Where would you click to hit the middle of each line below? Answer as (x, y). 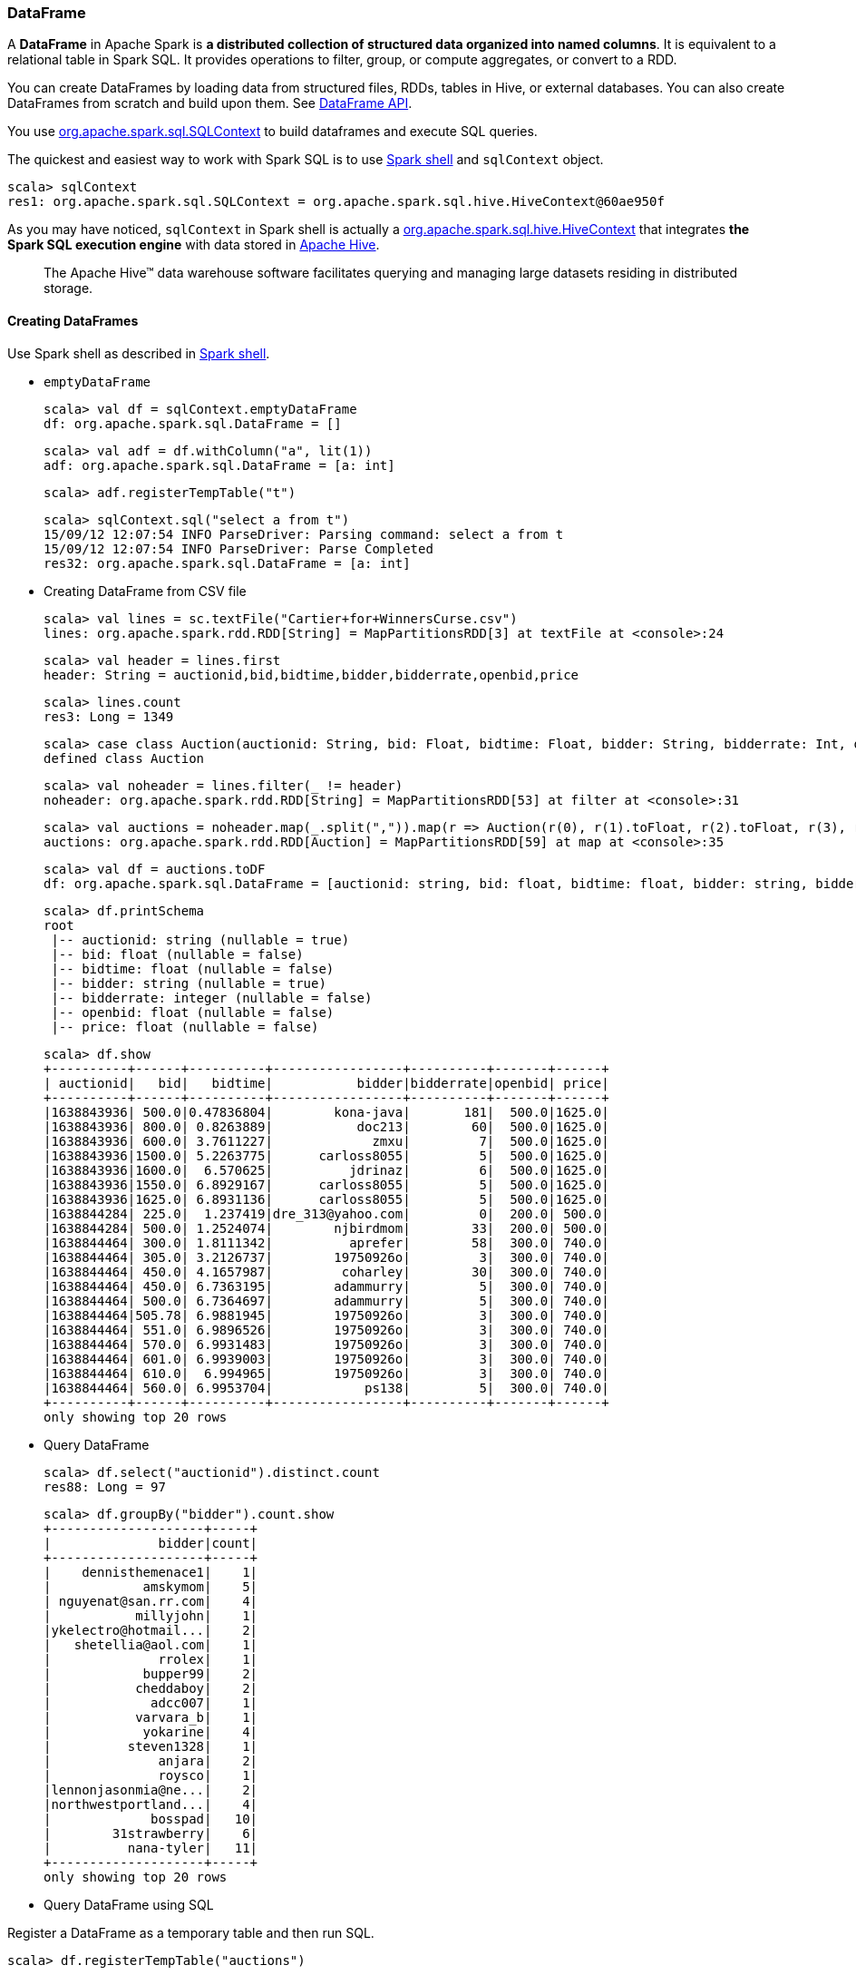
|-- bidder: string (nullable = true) (189, 983)
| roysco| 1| (151, 1775)
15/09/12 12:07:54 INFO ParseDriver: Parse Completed (238, 548)
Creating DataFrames (73, 320)
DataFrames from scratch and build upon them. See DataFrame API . (210, 103)
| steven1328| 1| (151, 1746)
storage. (68, 288)
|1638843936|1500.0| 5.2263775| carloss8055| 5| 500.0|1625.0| (326, 1155)
